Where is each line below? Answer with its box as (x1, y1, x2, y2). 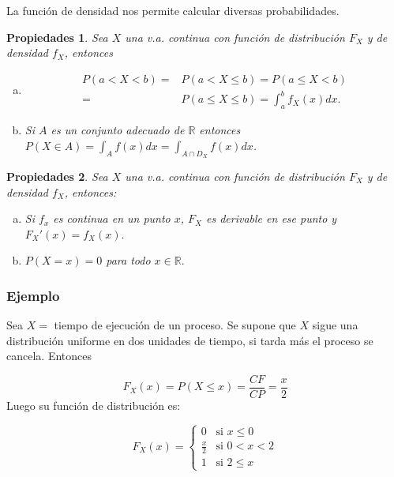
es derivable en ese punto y (206, 210, 337, 227)
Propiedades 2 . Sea (6, 167, 108, 184)
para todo (106, 252, 151, 269)
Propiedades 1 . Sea (6, 28, 108, 45)
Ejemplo (6, 285, 60, 305)
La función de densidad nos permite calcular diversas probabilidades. (6, 2, 340, 18)
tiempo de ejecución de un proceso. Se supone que (54, 317, 296, 333)
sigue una (312, 317, 358, 333)
